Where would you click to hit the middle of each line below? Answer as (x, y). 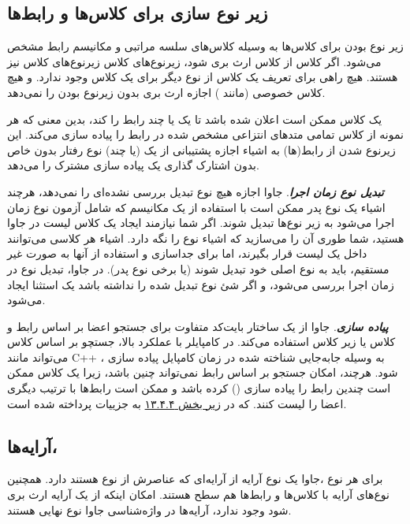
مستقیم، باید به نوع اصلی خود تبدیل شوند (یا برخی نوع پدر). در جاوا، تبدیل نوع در (198, 268)
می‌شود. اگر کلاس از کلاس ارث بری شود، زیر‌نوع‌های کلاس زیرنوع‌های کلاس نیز (194, 61)
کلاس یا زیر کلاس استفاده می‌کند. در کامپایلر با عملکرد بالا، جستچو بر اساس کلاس (201, 342)
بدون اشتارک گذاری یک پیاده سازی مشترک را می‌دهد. (133, 165)
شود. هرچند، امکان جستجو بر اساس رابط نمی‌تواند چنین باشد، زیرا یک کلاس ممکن (203, 372)
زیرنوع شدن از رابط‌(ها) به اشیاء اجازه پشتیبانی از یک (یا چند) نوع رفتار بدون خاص (201, 149)
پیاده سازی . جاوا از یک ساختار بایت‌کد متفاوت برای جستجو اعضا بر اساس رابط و (198, 326)
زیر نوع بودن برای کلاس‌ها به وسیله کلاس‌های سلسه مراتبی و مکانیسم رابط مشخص (205, 46)
